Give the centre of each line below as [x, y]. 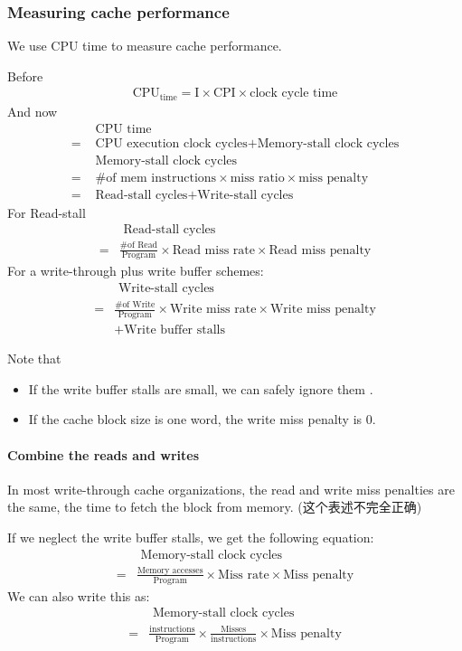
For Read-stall [47, 212]
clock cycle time [294, 94]
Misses [233, 630]
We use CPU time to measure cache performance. [145, 46]
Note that [34, 359]
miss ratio [257, 178]
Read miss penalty [320, 250]
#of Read [139, 245]
